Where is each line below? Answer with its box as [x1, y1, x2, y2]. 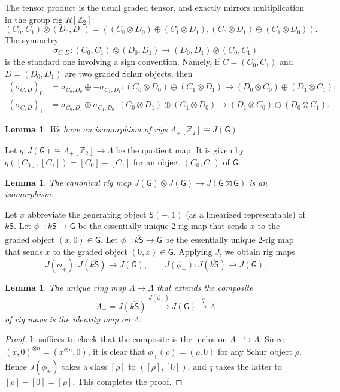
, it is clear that [87, 345, 145, 357]
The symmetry [5, 34, 59, 46]
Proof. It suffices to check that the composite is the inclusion [5, 333, 227, 345]
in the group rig [5, 13, 63, 25]
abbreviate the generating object [27, 207, 147, 220]
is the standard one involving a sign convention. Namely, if [5, 55, 220, 68]
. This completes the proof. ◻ [72, 375, 183, 387]
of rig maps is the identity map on [5, 312, 130, 325]
